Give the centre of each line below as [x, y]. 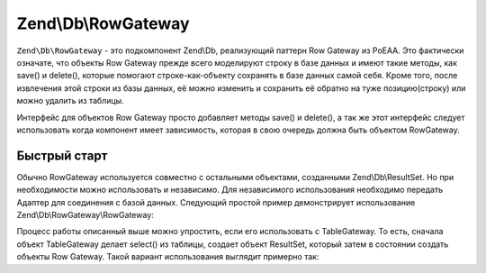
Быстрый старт [62, 155]
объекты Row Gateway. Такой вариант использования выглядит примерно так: [168, 257]
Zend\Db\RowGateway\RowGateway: [85, 214]
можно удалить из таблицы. [71, 101]
